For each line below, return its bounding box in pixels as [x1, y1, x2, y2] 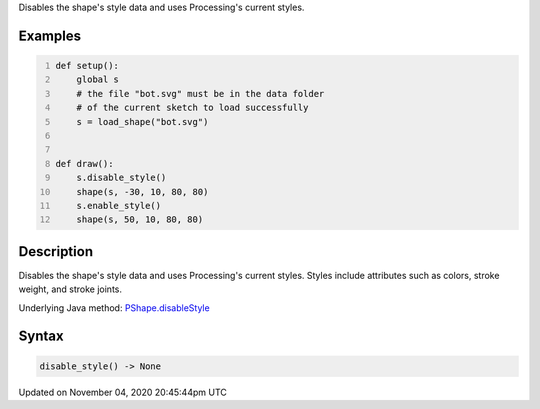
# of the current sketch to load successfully [76, 102, 309, 114]
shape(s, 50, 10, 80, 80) [76, 214, 204, 225]
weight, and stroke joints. [18, 283, 122, 295]
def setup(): [55, 60, 120, 71]
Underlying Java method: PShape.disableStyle [18, 301, 210, 314]
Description [18, 243, 94, 260]
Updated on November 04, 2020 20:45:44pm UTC [18, 386, 227, 398]
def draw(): [55, 158, 114, 169]
